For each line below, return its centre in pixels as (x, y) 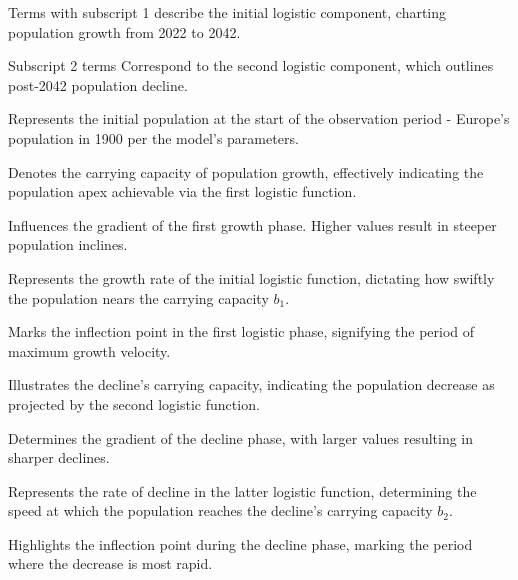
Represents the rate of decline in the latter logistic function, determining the (242, 490)
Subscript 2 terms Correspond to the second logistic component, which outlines (251, 65)
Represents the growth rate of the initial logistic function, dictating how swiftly (251, 277)
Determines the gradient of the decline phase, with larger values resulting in (241, 437)
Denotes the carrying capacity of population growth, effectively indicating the (246, 171)
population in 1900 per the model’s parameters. (153, 137)
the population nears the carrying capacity (138, 297)
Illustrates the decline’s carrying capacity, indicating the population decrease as (251, 384)
